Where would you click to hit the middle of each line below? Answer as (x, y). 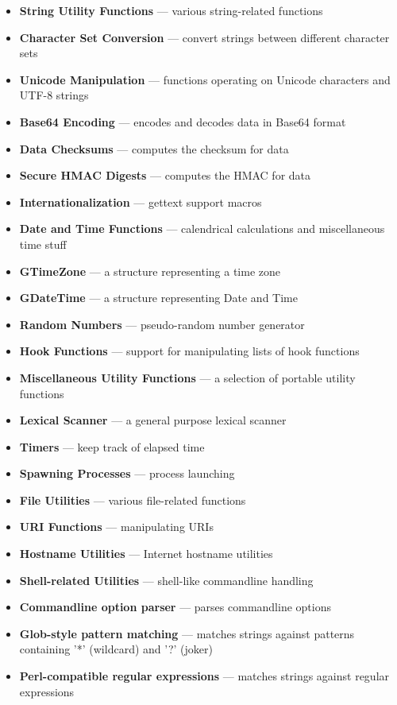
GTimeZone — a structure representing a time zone (150, 271)
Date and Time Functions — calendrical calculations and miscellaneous (202, 229)
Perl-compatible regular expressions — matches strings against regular (204, 676)
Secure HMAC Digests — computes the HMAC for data (165, 175)
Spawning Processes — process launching (127, 473)
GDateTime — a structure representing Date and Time (158, 298)
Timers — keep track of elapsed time (112, 446)
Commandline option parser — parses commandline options (175, 607)
